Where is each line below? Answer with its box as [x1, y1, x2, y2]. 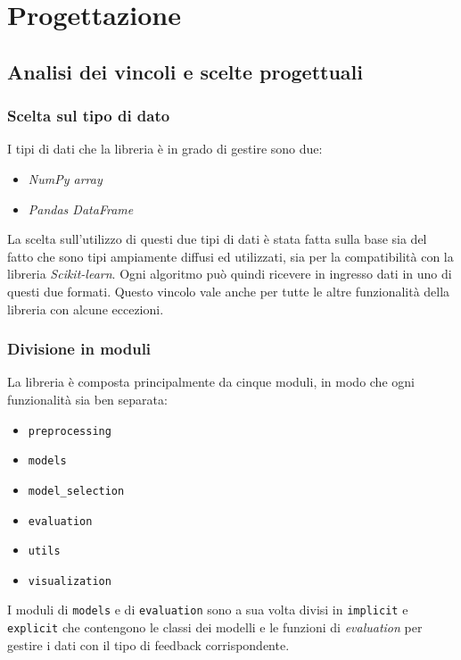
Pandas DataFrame [28, 199, 134, 218]
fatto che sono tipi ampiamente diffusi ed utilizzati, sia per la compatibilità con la [7, 246, 454, 265]
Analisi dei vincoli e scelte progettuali [7, 57, 363, 85]
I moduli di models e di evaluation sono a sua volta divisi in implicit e [7, 600, 408, 619]
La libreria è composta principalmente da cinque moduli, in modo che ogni [7, 372, 415, 391]
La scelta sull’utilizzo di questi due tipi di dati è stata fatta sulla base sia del [7, 230, 427, 248]
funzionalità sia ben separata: [7, 389, 168, 408]
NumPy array [28, 169, 103, 188]
